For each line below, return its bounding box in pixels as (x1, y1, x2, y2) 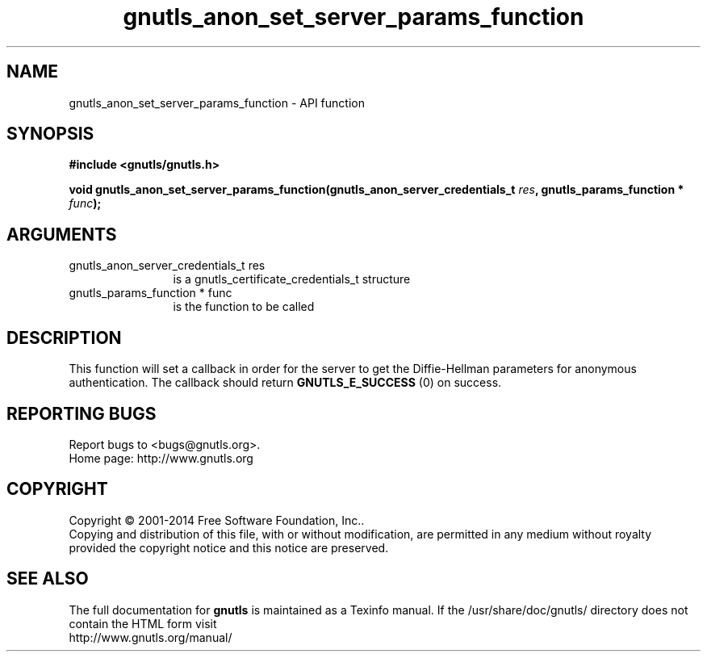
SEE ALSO (6, 568, 89, 589)
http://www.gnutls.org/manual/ (69, 630, 232, 644)
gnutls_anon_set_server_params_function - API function (69, 95, 365, 110)
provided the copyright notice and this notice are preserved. (69, 540, 389, 555)
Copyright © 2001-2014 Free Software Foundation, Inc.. (69, 513, 365, 527)
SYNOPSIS (6, 124, 94, 145)
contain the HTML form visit (69, 616, 217, 631)
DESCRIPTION (6, 327, 122, 348)
